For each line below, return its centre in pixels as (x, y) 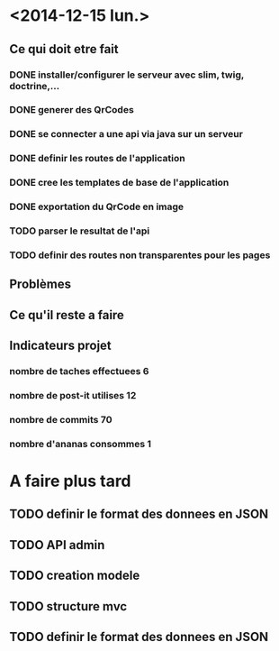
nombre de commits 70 (61, 419)
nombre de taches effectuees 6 (79, 371)
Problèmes (40, 284)
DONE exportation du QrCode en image (97, 206)
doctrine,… (35, 86)
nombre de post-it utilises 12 (73, 395)
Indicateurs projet (61, 346)
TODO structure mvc (68, 606)
